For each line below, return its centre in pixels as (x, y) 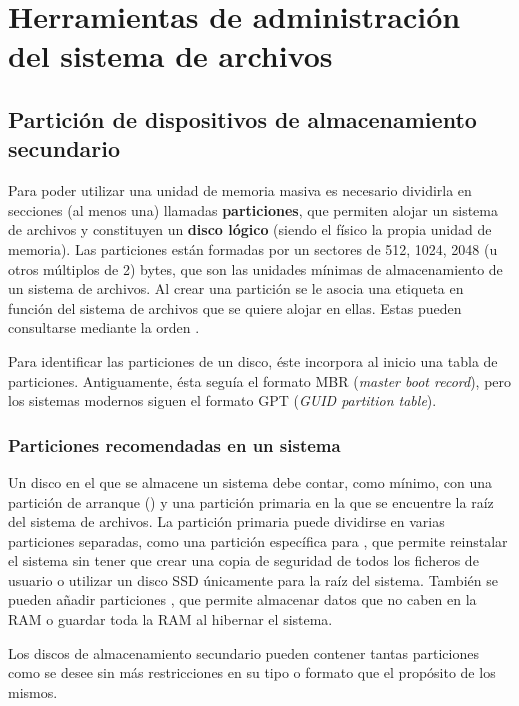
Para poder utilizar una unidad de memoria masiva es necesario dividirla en (240, 190)
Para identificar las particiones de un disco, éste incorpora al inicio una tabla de (253, 360)
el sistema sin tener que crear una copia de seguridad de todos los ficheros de (243, 560)
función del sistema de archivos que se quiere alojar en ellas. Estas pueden (235, 307)
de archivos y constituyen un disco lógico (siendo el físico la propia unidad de (250, 229)
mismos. (33, 691)
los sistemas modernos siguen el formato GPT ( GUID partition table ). (222, 400)
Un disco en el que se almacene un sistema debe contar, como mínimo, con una (250, 481)
